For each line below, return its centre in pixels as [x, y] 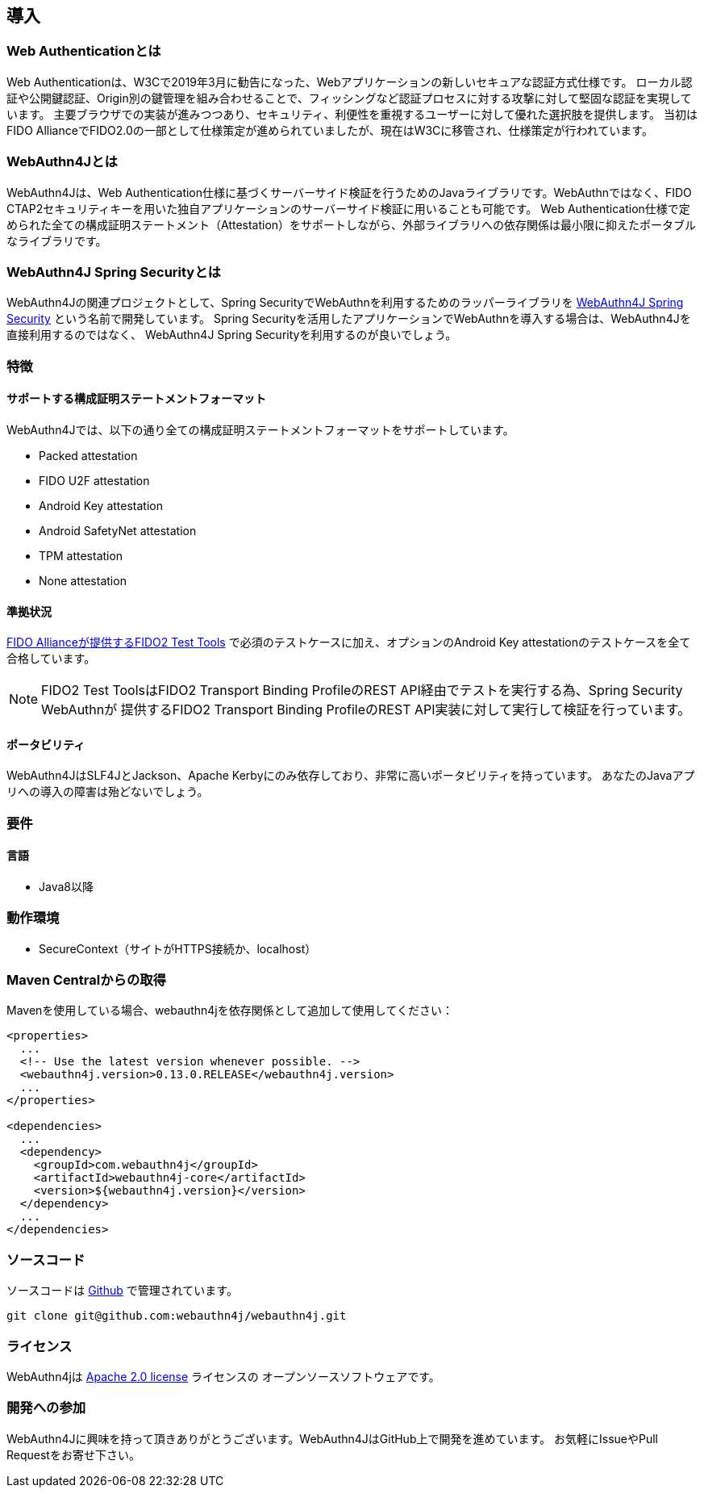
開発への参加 [46, 1408]
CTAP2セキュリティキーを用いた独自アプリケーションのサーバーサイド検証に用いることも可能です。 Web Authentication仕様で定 [348, 208]
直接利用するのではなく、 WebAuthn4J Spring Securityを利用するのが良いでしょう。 [232, 335]
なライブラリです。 [57, 241]
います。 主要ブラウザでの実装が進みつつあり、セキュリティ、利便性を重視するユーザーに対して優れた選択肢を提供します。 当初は [352, 114]
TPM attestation [81, 555]
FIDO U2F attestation [94, 480]
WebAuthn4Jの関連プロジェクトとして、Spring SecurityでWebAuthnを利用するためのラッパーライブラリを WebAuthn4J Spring [345, 303]
